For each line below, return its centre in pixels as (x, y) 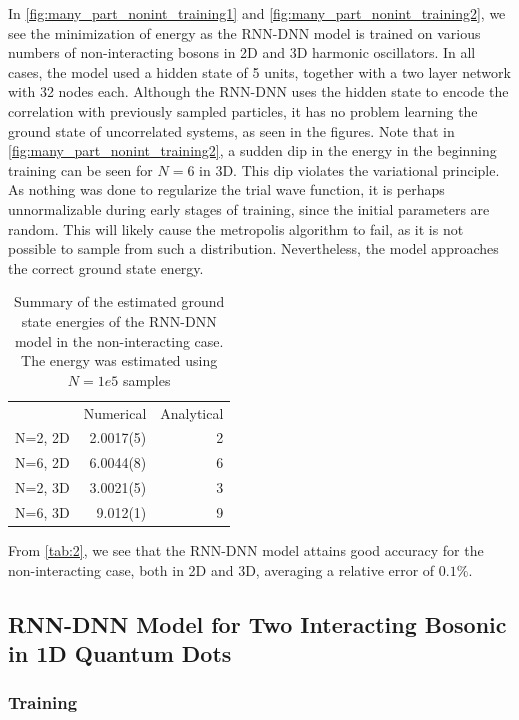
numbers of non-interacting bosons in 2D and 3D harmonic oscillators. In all (242, 52)
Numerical (115, 412)
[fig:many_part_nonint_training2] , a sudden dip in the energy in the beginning (252, 150)
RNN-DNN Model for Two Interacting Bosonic (257, 623)
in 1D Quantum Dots (120, 652)
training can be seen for (80, 169)
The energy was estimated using (119, 360)
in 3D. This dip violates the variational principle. (349, 169)
